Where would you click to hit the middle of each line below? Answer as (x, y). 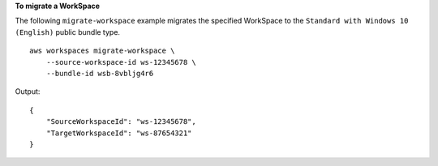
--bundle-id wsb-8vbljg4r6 (100, 73)
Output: (28, 92)
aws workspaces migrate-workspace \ (102, 51)
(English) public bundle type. (68, 32)
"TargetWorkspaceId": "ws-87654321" (119, 133)
